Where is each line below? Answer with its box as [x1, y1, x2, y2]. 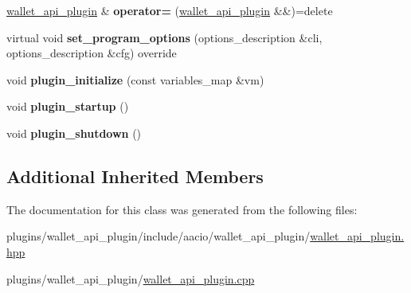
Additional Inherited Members [6, 163, 264, 188]
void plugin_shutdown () [6, 124, 142, 141]
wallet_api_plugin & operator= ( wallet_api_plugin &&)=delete [6, 2, 333, 18]
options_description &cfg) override [6, 45, 177, 61]
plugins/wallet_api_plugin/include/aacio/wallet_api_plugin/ [6, 228, 311, 244]
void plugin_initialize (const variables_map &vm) [6, 71, 264, 88]
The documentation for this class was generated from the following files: [6, 201, 358, 217]
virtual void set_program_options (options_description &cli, [6, 29, 323, 45]
